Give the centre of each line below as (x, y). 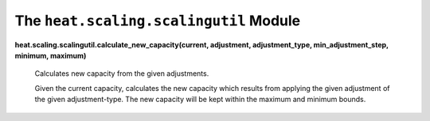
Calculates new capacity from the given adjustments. (122, 74)
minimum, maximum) (51, 55)
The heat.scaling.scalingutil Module (158, 21)
